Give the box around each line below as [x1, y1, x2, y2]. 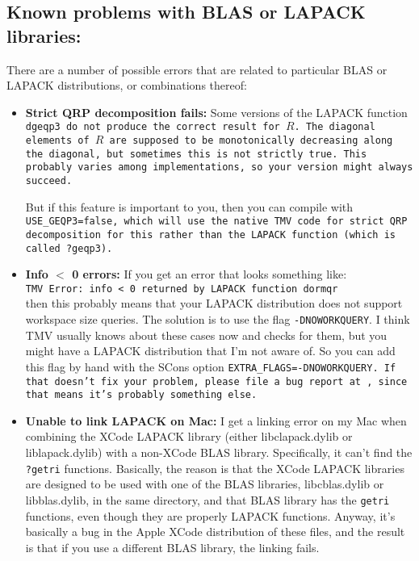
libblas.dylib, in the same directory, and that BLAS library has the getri [25, 491, 390, 508]
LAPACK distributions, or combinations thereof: [6, 77, 247, 94]
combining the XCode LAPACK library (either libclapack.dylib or [25, 428, 353, 445]
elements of [25, 135, 90, 147]
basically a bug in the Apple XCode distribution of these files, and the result [25, 523, 405, 540]
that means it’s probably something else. [25, 389, 258, 401]
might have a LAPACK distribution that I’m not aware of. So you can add [25, 342, 396, 359]
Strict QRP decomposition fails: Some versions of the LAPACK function [25, 103, 408, 120]
